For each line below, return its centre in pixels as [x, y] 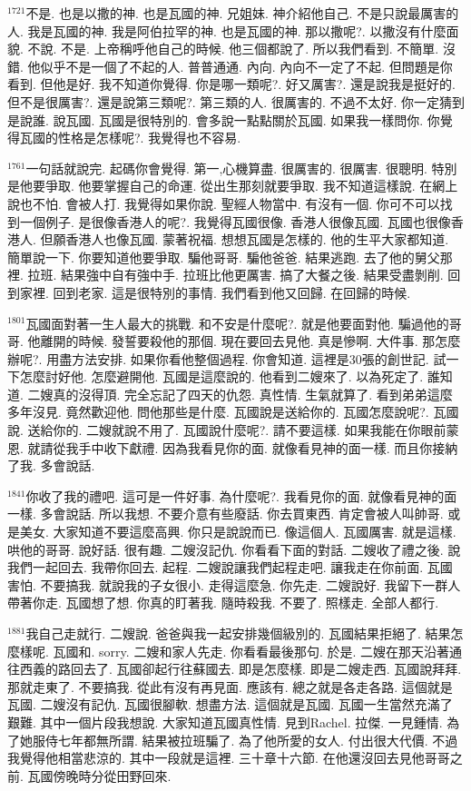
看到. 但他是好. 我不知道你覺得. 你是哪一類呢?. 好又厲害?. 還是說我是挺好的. [231, 84]
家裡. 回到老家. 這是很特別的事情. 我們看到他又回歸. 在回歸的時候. [215, 292]
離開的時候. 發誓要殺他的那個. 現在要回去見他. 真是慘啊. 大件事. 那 [238, 341]
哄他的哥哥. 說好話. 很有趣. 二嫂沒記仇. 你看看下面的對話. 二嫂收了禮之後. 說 [234, 549]
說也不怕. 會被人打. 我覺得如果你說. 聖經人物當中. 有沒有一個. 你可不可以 [224, 203]
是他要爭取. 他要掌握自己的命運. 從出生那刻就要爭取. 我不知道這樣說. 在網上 [233, 186]
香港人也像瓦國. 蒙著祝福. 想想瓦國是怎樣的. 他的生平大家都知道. [257, 239]
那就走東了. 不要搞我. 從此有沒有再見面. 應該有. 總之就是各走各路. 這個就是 [230, 686]
